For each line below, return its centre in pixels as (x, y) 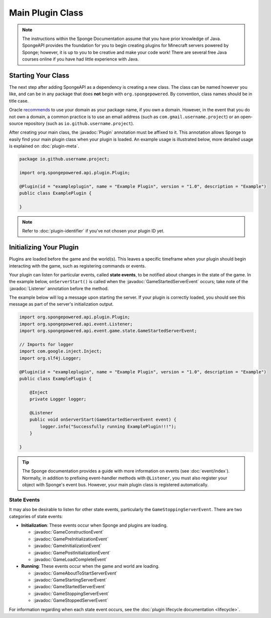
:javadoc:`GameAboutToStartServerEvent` (75, 573)
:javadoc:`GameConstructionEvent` (69, 532)
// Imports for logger (46, 345)
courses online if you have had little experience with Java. (81, 59)
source (16, 123)
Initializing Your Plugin (44, 247)
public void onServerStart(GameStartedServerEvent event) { (103, 420)
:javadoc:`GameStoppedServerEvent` (71, 600)
